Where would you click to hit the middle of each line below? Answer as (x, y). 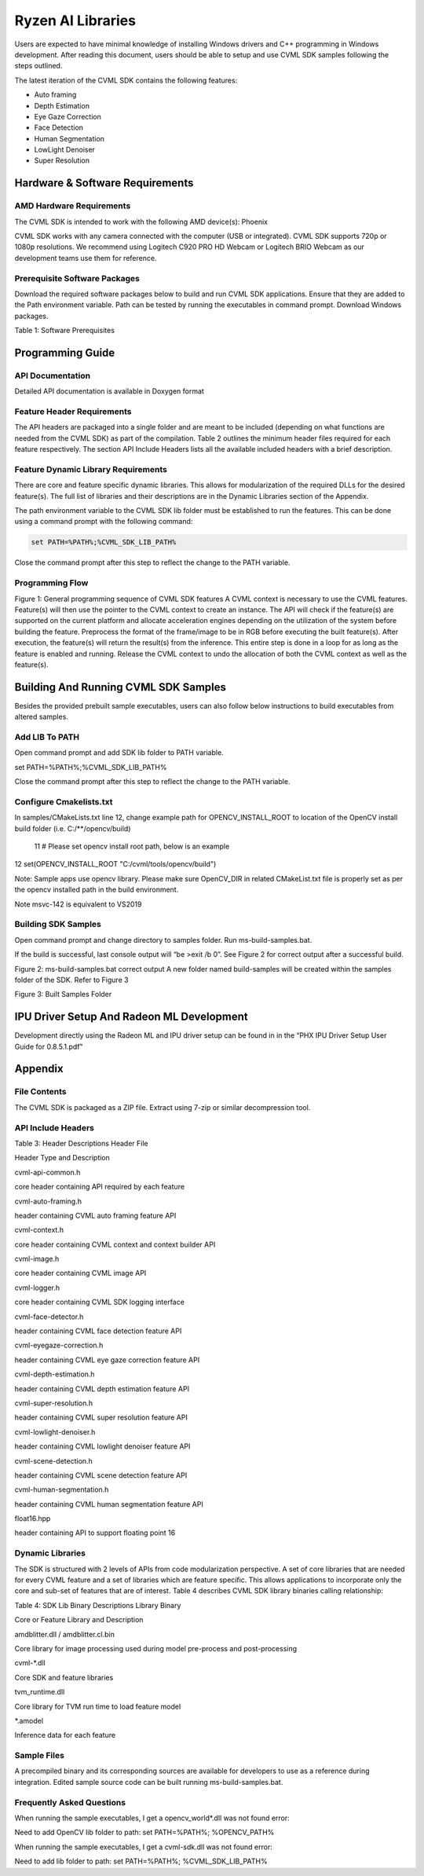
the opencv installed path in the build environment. (97, 890)
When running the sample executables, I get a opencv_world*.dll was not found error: (152, 1818)
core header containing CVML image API (80, 1273)
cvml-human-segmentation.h (62, 1489)
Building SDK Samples (58, 925)
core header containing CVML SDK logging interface (99, 1302)
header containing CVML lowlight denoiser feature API (102, 1446)
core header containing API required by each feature (99, 1187)
